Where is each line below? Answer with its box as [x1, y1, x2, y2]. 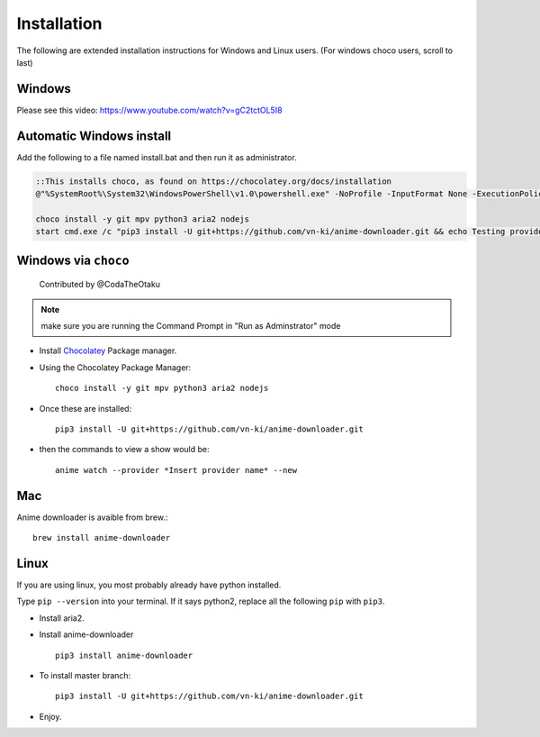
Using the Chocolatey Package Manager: [39, 361, 192, 373]
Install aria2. [39, 613, 85, 623]
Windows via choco [16, 252, 130, 268]
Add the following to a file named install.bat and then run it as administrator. [16, 151, 297, 162]
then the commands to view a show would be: [39, 444, 211, 455]
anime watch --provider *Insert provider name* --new [55, 465, 297, 475]
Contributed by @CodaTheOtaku [39, 279, 161, 290]
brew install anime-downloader [32, 532, 171, 543]
